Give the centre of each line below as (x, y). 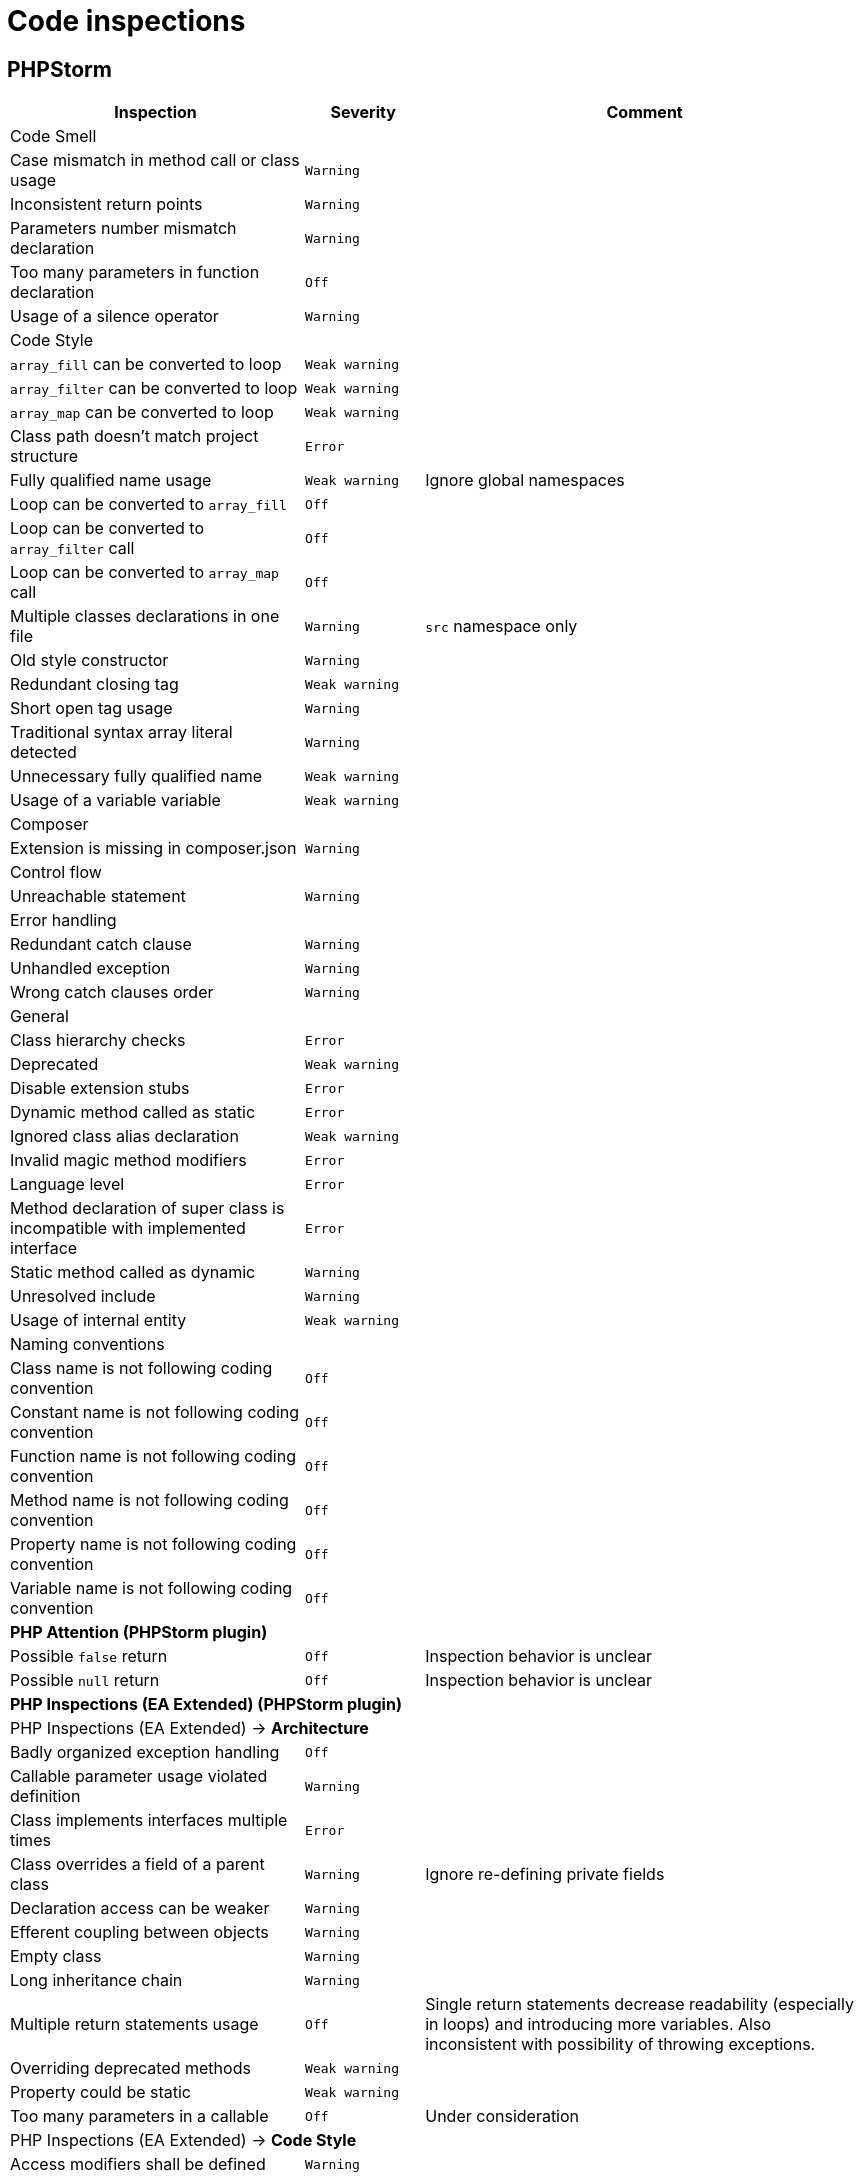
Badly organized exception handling (145, 1752)
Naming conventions (87, 1344)
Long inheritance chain (96, 1980)
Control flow (56, 872)
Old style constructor (89, 660)
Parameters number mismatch (123, 228)
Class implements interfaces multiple (149, 1820)
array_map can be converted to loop (142, 412)
